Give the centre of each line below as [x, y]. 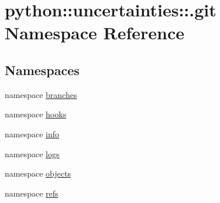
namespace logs [32, 153]
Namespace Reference [94, 33]
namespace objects [38, 173]
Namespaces [42, 70]
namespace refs [32, 193]
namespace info [32, 133]
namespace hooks [36, 114]
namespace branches [41, 94]
